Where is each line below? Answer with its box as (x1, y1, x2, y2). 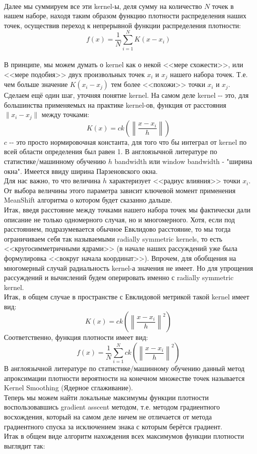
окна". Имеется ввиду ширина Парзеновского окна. (4, 165, 158, 176)
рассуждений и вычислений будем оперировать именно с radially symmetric (4, 272, 234, 283)
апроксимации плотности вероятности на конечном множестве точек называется (4, 372, 245, 383)
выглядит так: (4, 440, 45, 451)
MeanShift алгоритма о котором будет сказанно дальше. (4, 195, 172, 205)
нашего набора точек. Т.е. (170, 69, 248, 79)
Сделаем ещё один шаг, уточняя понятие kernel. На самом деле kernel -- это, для (4, 90, 249, 100)
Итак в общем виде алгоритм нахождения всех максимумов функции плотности (4, 431, 244, 441)
